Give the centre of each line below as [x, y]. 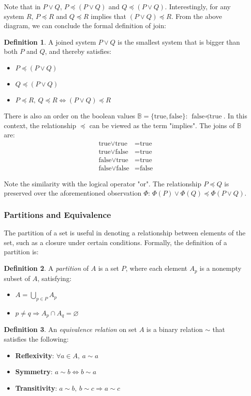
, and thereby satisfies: [78, 51]
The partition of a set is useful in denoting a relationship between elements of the [125, 233]
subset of [17, 278]
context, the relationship [40, 125]
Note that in [22, 6]
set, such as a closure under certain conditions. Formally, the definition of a [116, 242]
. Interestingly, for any [198, 6]
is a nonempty [221, 268]
